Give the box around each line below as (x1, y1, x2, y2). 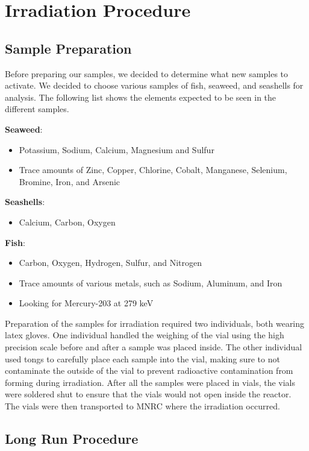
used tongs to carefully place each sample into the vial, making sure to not (5, 352, 280, 365)
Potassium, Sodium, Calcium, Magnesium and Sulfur (19, 143, 214, 156)
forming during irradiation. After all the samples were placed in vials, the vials (5, 376, 296, 388)
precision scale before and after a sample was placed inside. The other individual (5, 341, 302, 353)
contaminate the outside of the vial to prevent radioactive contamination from (5, 364, 293, 377)
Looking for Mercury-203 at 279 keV (19, 297, 154, 309)
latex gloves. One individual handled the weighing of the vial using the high (5, 329, 284, 341)
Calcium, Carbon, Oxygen (19, 215, 116, 228)
